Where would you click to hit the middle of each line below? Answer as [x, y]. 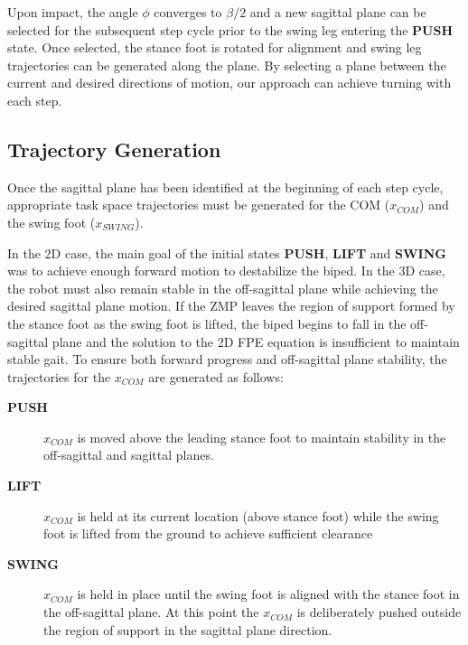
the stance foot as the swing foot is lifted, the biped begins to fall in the [207, 323]
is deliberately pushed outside [379, 612]
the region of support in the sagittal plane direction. [188, 629]
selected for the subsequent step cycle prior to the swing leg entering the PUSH [230, 29]
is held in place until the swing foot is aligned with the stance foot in [268, 594]
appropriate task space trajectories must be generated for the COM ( [199, 205]
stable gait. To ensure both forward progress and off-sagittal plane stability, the [227, 359]
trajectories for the [59, 376]
